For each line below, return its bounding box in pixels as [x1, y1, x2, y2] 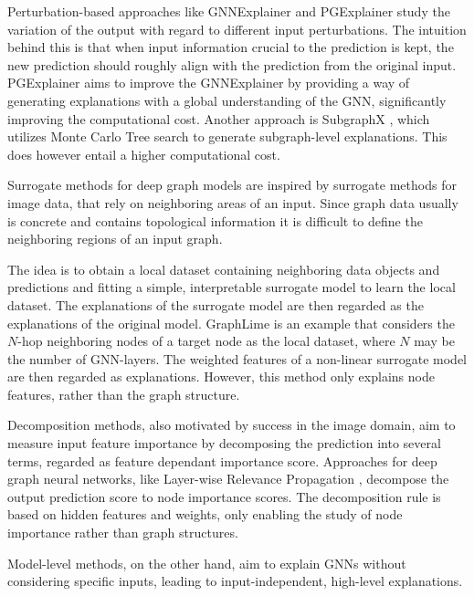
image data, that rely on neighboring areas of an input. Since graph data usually [7, 193, 458, 212]
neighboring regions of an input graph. [7, 229, 223, 248]
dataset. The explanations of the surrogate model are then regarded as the [7, 295, 424, 314]
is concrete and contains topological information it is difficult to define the [7, 211, 423, 230]
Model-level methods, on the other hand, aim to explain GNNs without [7, 553, 406, 572]
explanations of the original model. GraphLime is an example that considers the [7, 313, 455, 332]
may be [414, 331, 455, 350]
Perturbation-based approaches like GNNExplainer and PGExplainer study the [7, 2, 450, 20]
